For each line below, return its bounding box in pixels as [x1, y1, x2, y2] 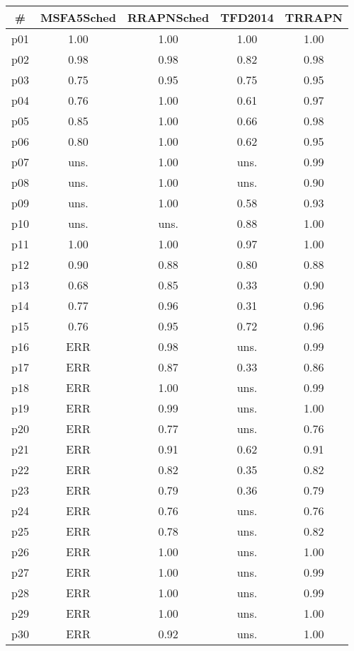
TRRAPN [285, 9, 343, 25]
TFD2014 [220, 9, 274, 25]
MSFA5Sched [40, 9, 117, 25]
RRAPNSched [127, 9, 210, 25]
